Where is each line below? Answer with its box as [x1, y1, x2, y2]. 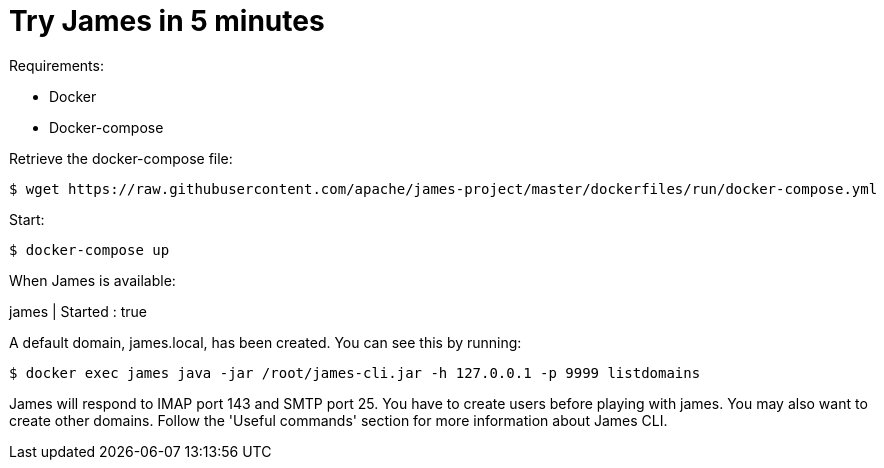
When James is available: [9, 271, 176, 289]
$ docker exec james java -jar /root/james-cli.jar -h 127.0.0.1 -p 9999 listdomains [9, 364, 701, 381]
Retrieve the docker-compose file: [9, 149, 233, 167]
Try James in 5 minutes [9, 4, 325, 38]
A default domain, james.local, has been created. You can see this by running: [9, 333, 522, 351]
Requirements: [9, 56, 104, 74]
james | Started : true [9, 302, 147, 320]
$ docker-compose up [9, 241, 170, 258]
